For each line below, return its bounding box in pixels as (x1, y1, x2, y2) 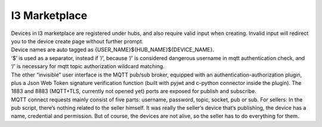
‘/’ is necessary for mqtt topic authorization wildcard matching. (11, 63, 165, 70)
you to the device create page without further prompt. (11, 37, 144, 45)
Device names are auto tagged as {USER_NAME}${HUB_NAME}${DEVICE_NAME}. (11, 46, 215, 53)
